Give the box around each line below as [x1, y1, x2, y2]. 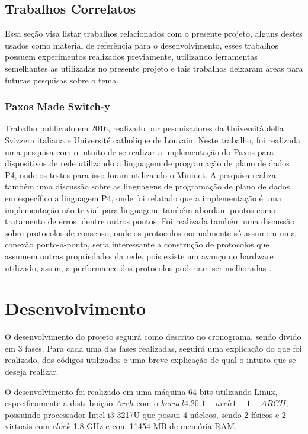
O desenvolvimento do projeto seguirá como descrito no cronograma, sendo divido [5, 330, 301, 343]
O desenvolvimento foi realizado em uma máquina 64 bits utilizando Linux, [5, 385, 278, 397]
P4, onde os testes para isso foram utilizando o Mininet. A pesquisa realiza [5, 168, 276, 181]
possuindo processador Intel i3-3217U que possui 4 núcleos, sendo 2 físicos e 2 [5, 408, 286, 420]
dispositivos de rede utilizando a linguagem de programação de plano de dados [5, 157, 290, 169]
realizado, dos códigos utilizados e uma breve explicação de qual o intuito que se [5, 353, 296, 366]
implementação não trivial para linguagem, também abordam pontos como [5, 203, 276, 216]
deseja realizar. [5, 365, 59, 378]
